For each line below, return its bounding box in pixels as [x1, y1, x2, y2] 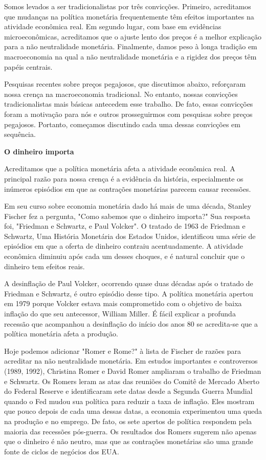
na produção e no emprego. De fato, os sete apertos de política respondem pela [4, 415, 252, 426]
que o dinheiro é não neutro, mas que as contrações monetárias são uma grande [4, 436, 253, 447]
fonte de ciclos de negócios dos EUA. [4, 446, 119, 456]
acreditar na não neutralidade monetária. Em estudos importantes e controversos [4, 355, 258, 366]
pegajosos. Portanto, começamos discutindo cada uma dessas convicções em [4, 118, 240, 129]
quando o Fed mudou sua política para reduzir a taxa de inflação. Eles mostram [4, 395, 255, 406]
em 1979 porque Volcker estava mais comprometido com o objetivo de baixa [4, 298, 242, 309]
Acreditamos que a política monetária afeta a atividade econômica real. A [4, 163, 235, 174]
